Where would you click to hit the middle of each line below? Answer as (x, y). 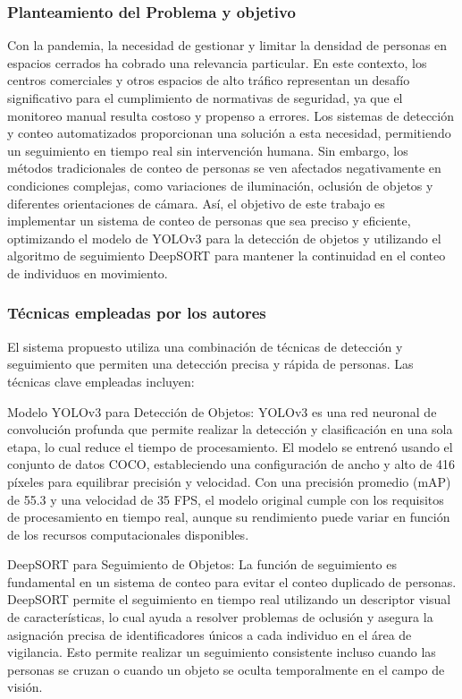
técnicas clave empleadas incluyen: (101, 381)
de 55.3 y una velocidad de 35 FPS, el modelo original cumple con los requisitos (226, 499)
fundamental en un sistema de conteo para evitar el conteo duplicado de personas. (232, 581)
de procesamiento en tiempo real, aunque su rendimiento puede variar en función (229, 517)
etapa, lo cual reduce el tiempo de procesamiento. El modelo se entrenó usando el (230, 446)
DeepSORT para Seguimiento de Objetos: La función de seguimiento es (202, 564)
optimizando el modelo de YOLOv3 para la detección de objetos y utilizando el (224, 238)
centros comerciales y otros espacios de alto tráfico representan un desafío (209, 80)
